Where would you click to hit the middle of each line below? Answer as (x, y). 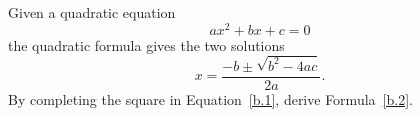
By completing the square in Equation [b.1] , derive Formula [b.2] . (210, 98)
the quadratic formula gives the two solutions (146, 44)
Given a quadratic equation (92, 12)
